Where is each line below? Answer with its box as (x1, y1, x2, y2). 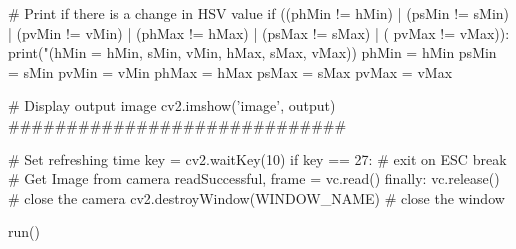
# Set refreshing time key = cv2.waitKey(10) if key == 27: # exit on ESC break (8, 148, 507, 169)
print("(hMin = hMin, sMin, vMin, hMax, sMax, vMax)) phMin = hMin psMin (8, 42, 497, 63)
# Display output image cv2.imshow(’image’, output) (8, 95, 336, 116)
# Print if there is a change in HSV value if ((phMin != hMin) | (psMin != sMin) (8, 3, 510, 23)
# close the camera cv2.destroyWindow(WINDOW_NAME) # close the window (8, 187, 505, 208)
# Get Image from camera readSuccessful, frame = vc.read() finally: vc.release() (8, 168, 500, 189)
